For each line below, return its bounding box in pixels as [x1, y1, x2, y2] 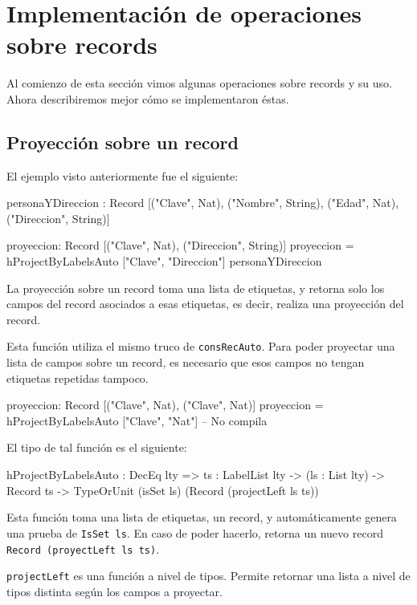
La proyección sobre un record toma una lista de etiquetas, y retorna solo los [6, 279, 385, 296]
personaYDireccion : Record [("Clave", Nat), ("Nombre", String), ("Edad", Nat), [6, 194, 399, 211]
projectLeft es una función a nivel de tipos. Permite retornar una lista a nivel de [6, 567, 411, 584]
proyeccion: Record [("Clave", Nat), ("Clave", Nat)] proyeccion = [6, 396, 324, 413]
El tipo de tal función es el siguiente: [6, 439, 187, 456]
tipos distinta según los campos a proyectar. [6, 583, 223, 599]
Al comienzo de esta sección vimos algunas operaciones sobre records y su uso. [6, 75, 392, 91]
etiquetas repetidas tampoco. [6, 369, 149, 386]
